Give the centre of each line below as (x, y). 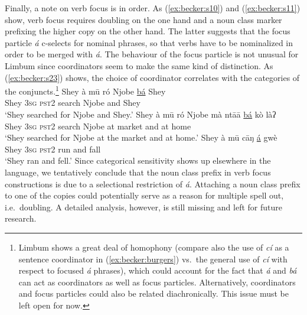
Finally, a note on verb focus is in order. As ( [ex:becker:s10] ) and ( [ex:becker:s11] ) (153, 8)
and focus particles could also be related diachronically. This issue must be (154, 293)
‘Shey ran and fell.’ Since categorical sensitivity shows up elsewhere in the (138, 160)
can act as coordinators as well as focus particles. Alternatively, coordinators (157, 282)
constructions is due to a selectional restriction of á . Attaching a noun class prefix (153, 184)
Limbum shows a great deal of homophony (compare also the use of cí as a (154, 247)
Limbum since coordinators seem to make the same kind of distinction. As (139, 65)
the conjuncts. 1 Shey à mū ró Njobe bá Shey (85, 90)
